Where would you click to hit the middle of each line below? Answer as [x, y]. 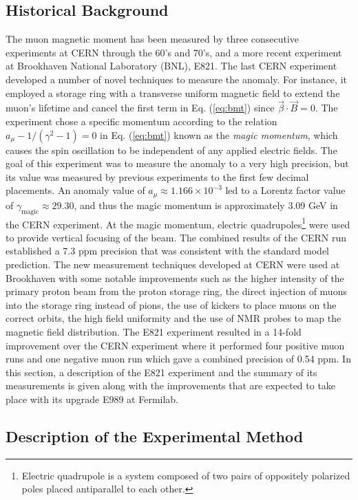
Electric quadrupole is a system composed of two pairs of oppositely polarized [186, 475]
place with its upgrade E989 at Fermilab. [92, 399]
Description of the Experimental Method [155, 436]
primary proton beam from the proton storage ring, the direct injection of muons [176, 291]
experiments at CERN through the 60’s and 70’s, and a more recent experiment [174, 52]
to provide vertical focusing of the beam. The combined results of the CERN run [176, 237]
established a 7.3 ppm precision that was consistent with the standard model [167, 251]
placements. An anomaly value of [75, 190]
